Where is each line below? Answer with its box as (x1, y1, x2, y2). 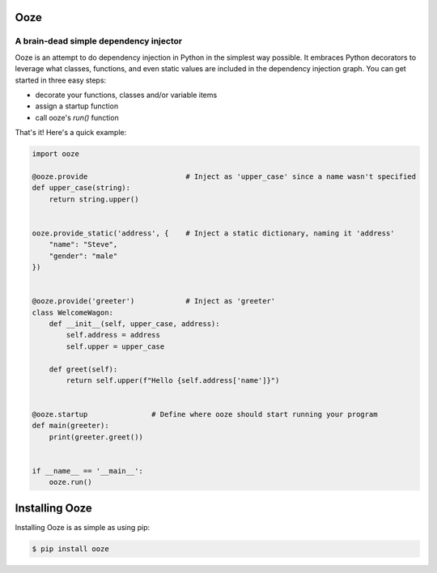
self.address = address (66, 330, 161, 340)
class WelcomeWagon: (32, 308, 113, 317)
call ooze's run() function (35, 112, 119, 122)
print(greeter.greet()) (49, 432, 143, 441)
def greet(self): (49, 364, 118, 374)
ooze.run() (49, 477, 92, 487)
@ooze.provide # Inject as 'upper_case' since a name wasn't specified (32, 172, 417, 181)
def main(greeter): (32, 421, 109, 431)
